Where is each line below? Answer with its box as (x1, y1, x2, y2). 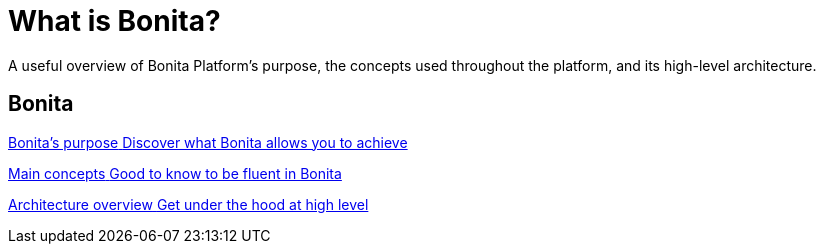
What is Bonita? (8, 4, 221, 38)
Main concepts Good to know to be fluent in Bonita (8, 164, 342, 182)
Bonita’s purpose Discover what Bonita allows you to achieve (8, 133, 408, 151)
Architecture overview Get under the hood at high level (8, 195, 369, 213)
